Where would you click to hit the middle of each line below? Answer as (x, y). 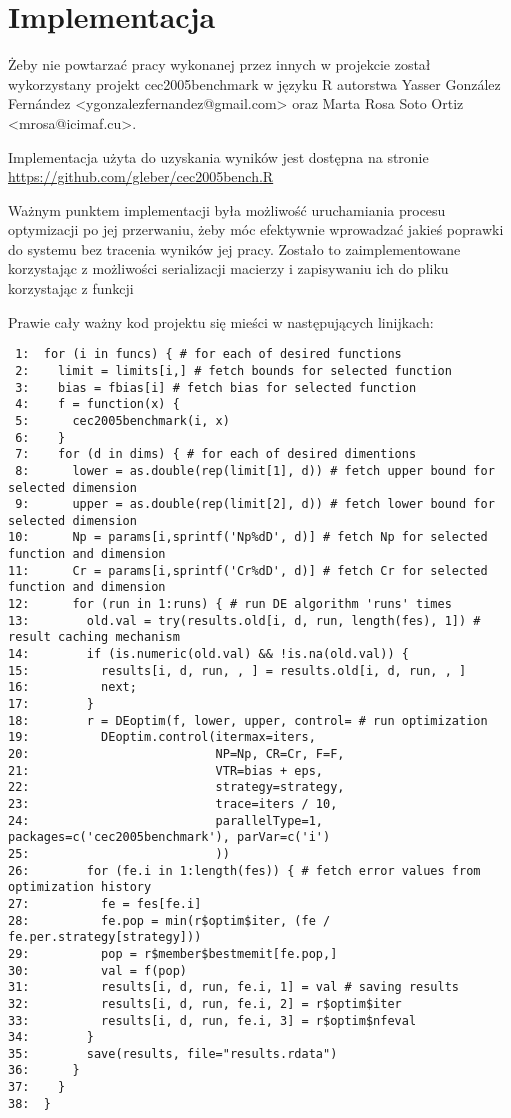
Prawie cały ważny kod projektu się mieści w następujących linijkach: (221, 321)
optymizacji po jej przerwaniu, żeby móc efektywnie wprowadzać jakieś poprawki (256, 229)
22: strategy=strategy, (176, 787)
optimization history (80, 887)
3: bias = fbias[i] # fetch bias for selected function (216, 387)
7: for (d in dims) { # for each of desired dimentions (216, 454)
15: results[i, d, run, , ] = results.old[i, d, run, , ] (237, 670)
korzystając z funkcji (71, 288)
